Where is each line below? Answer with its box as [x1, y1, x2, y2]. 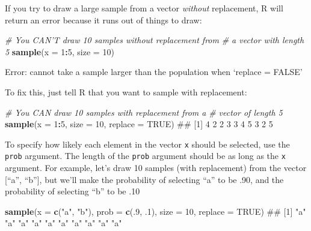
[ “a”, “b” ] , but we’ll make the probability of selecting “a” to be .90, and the [5, 173, 284, 185]
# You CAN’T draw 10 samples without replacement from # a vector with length [5, 34, 304, 46]
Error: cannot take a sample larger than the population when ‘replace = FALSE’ [5, 65, 303, 78]
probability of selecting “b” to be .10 [5, 185, 140, 197]
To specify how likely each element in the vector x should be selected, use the [5, 137, 290, 150]
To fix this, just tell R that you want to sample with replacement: [5, 85, 247, 98]
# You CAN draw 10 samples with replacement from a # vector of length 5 [5, 106, 283, 118]
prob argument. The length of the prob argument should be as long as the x [5, 149, 286, 162]
